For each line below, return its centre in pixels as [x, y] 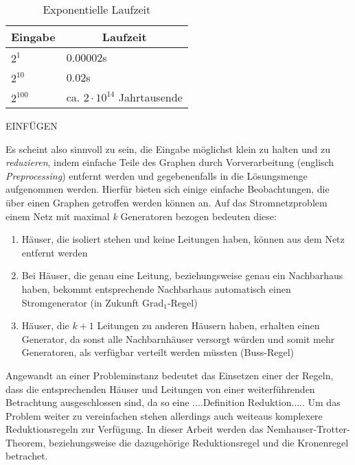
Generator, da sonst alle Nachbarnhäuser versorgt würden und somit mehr [178, 338]
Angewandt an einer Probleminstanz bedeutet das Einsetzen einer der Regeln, [170, 375]
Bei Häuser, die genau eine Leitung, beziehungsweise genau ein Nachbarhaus [182, 275]
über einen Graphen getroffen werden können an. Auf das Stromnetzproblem [167, 202]
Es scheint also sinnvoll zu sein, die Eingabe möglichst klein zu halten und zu [168, 148]
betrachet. [27, 456]
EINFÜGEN [32, 126]
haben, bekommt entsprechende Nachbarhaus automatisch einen [156, 288]
